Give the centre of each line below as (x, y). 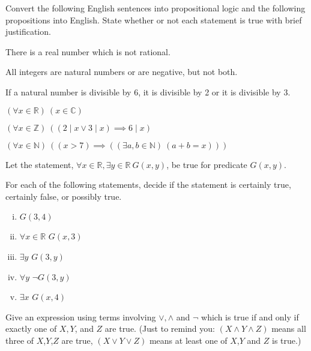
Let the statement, (40, 164)
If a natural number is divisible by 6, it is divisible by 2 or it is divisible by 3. (148, 91)
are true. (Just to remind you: (160, 328)
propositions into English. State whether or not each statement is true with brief (154, 19)
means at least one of (188, 340)
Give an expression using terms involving (81, 316)
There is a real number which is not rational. (88, 51)
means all (289, 328)
